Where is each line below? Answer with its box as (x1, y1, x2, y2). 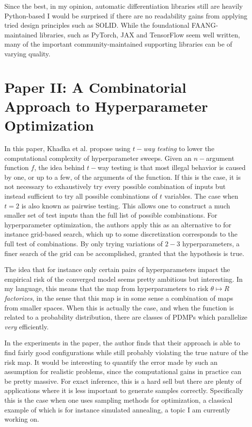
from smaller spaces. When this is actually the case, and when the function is (4, 302, 234, 312)
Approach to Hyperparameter (4, 96, 208, 116)
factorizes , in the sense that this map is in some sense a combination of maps (4, 292, 234, 303)
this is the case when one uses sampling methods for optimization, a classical (4, 394, 233, 405)
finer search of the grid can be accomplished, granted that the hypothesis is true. (4, 248, 244, 258)
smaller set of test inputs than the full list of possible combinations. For (4, 210, 218, 220)
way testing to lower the (143, 143, 215, 154)
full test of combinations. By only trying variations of (4, 239, 163, 248)
